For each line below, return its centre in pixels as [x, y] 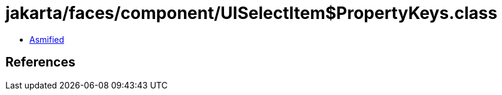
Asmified [47, 39]
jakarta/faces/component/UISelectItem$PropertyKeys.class [252, 13]
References [40, 62]
